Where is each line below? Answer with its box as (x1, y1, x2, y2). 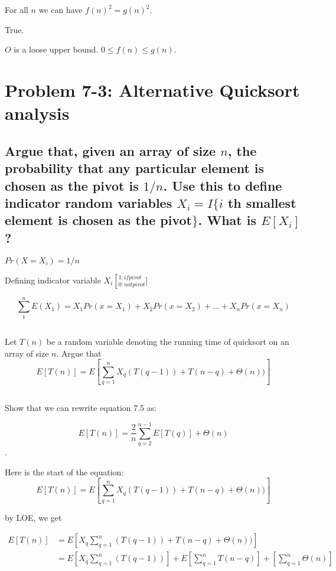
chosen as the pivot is (5, 176, 139, 194)
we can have (38, 4, 83, 15)
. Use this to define (163, 176, 282, 194)
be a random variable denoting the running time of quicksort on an (46, 335, 289, 348)
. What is (198, 211, 257, 229)
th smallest (227, 193, 296, 211)
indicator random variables (5, 193, 172, 211)
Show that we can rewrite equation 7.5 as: (5, 402, 157, 414)
